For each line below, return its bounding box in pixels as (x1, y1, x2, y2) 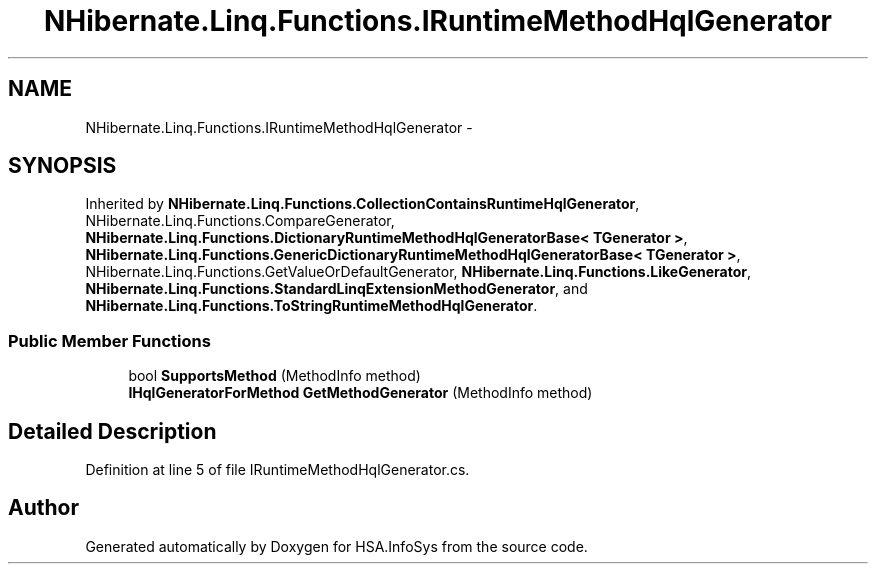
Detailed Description (8, 418, 217, 444)
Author (8, 495, 79, 521)
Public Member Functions (8, 330, 211, 351)
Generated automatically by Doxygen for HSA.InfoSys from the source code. (85, 537, 588, 555)
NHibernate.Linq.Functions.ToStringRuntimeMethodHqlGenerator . (85, 297, 538, 315)
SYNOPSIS (8, 153, 117, 179)
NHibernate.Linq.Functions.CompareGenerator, (85, 212, 395, 230)
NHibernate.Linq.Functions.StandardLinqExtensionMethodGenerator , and (85, 280, 588, 298)
